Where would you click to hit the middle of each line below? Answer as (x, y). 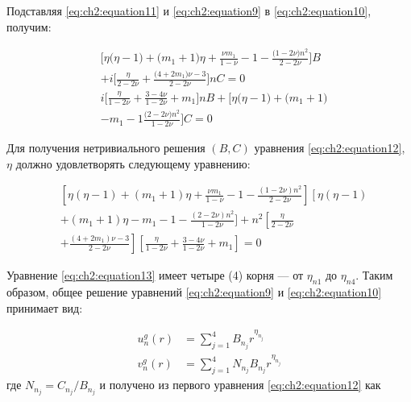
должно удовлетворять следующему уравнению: (133, 163)
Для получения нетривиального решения (106, 148)
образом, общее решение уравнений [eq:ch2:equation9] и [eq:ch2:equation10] (194, 292)
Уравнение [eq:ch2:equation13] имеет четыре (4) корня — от (155, 275)
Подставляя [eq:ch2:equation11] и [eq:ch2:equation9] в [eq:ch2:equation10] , (189, 10)
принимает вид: (45, 307)
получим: (29, 26)
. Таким (374, 275)
